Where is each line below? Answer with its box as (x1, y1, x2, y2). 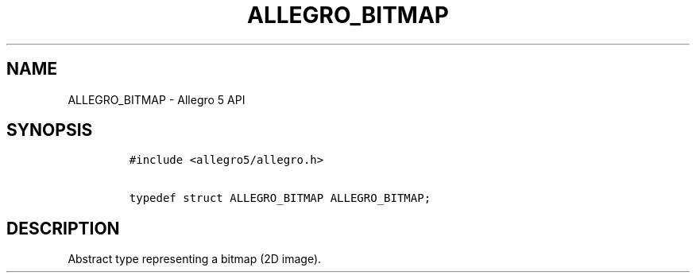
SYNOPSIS (6, 120, 93, 141)
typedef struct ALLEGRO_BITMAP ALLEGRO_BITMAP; (129, 192, 431, 205)
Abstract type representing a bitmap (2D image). (68, 252, 322, 266)
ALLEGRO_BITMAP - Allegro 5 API (68, 92, 246, 107)
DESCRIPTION (6, 218, 120, 238)
